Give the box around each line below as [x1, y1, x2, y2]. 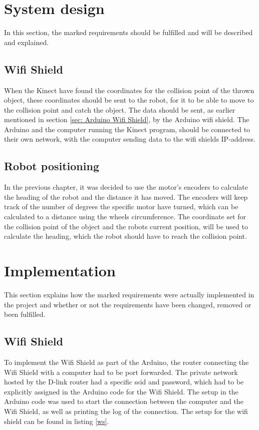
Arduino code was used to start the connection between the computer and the [4, 396, 243, 406]
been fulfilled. [4, 309, 46, 319]
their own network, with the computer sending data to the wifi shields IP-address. [4, 134, 256, 144]
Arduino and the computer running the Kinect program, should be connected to [4, 124, 250, 134]
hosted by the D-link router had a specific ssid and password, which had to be [4, 376, 244, 387]
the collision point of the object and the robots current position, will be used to [4, 221, 248, 231]
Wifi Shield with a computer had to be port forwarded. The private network [4, 366, 238, 377]
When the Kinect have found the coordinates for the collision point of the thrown [4, 85, 254, 95]
